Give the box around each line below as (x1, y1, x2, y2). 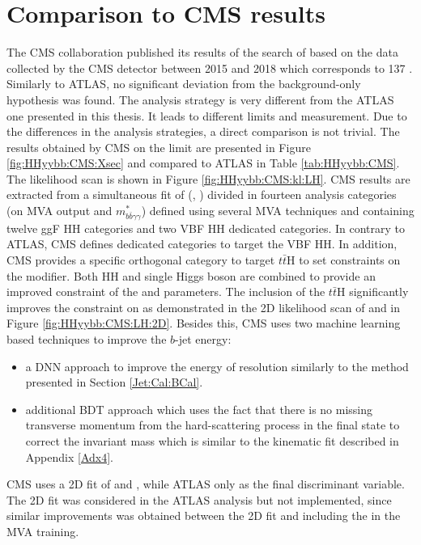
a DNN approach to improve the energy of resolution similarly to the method (25, 357, 409, 374)
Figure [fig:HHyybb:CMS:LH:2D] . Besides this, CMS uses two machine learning (6, 315, 401, 332)
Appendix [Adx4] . (25, 448, 113, 465)
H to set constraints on (287, 251, 401, 268)
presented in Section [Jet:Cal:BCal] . (25, 374, 203, 391)
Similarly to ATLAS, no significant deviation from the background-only (6, 75, 361, 92)
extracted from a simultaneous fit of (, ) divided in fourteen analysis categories (6, 186, 397, 203)
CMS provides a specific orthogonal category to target (6, 251, 275, 268)
